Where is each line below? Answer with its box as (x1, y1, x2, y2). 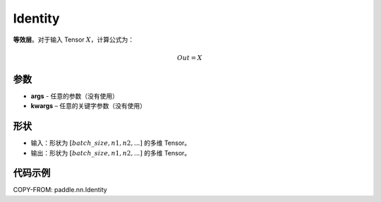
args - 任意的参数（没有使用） (30, 92, 119, 100)
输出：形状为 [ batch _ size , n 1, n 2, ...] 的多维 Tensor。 (30, 148, 191, 157)
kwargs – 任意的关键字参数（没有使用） (30, 102, 147, 110)
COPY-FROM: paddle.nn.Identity (13, 186, 107, 194)
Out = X (176, 54, 202, 61)
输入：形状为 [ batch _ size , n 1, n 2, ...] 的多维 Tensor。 (30, 138, 191, 148)
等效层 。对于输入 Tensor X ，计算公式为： (13, 35, 135, 44)
